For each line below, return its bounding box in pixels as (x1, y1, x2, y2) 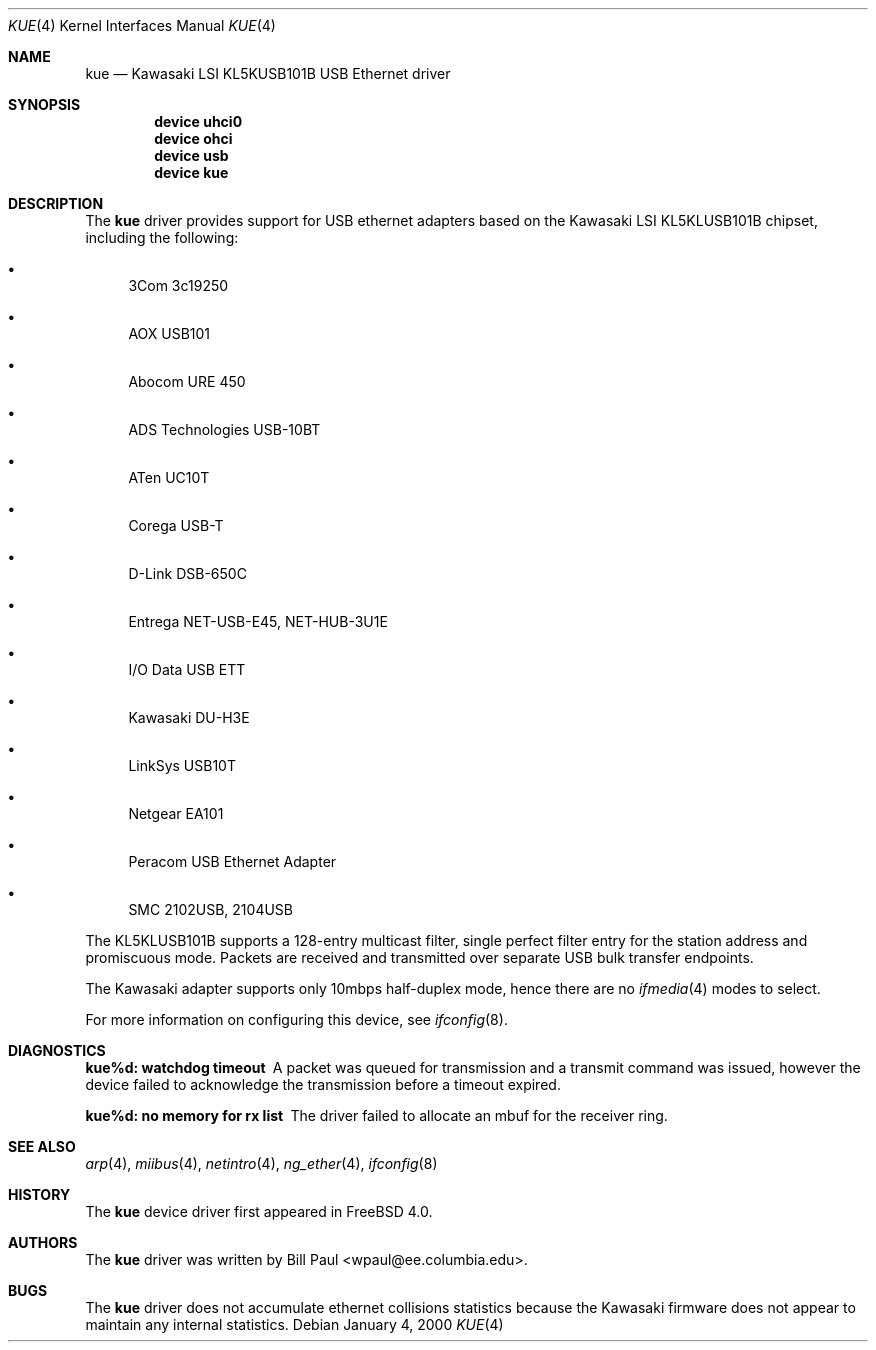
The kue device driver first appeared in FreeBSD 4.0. (85, 1203, 433, 1220)
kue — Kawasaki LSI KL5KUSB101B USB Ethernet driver (85, 65, 451, 82)
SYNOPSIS (8, 96, 81, 113)
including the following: (85, 229, 239, 246)
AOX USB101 (128, 325, 211, 342)
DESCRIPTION (8, 195, 104, 212)
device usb (154, 147, 229, 164)
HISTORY (8, 1186, 71, 1203)
